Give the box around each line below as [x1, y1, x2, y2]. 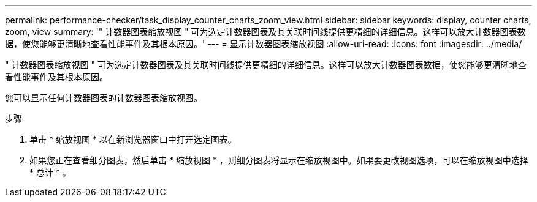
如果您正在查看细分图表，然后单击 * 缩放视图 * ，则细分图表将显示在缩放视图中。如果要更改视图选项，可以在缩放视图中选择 [29, 155, 528, 165]
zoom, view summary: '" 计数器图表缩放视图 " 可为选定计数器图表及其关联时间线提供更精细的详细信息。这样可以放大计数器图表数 [5, 26, 526, 37]
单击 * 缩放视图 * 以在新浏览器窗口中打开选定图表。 [29, 134, 237, 144]
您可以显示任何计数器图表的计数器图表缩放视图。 [5, 92, 202, 103]
